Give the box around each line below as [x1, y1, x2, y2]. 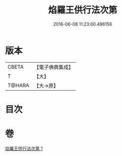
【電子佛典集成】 [34, 64, 74, 71]
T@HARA [7, 82, 30, 89]
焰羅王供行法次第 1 [5, 145, 43, 151]
